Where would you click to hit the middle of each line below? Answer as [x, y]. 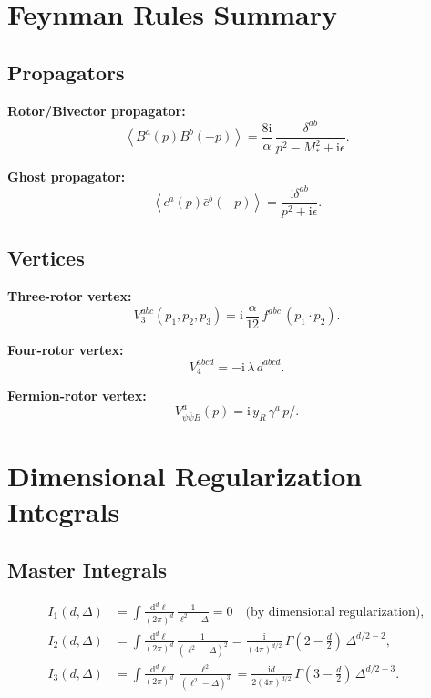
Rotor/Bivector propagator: [97, 110]
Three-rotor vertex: [70, 296]
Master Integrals [87, 569]
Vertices [46, 258]
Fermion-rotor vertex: [77, 396]
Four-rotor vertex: [66, 349]
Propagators [66, 72]
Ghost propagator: [67, 176]
